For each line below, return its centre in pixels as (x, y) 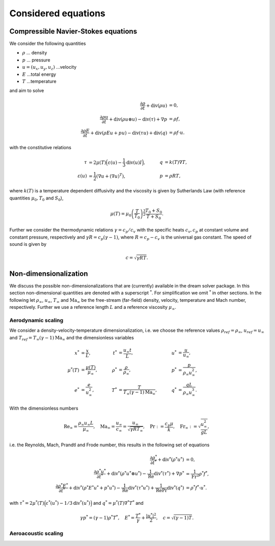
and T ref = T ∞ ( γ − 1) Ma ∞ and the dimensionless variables (72, 338)
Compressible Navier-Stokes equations (73, 31)
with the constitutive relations (40, 148)
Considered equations (57, 13)
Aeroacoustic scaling (36, 533)
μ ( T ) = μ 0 (121, 214)
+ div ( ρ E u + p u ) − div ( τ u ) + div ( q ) (129, 133)
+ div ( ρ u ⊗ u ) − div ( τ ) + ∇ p (138, 119)
